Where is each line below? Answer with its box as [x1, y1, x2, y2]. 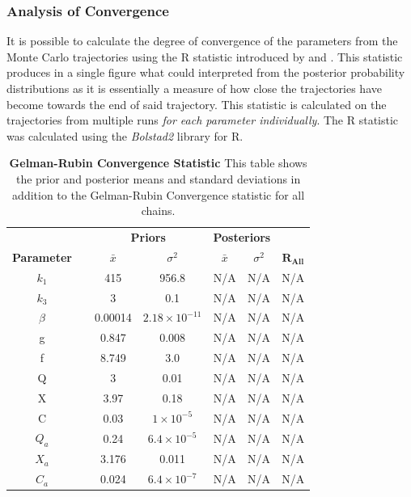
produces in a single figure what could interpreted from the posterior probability [6, 64, 405, 81]
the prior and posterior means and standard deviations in [15, 170, 301, 187]
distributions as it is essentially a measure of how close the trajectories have [6, 80, 382, 96]
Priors [130, 229, 166, 245]
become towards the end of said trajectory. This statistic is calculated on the [6, 95, 387, 112]
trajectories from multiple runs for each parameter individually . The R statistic [6, 112, 399, 128]
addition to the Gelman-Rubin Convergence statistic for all [12, 186, 305, 203]
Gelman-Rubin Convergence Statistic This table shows [9, 154, 307, 171]
